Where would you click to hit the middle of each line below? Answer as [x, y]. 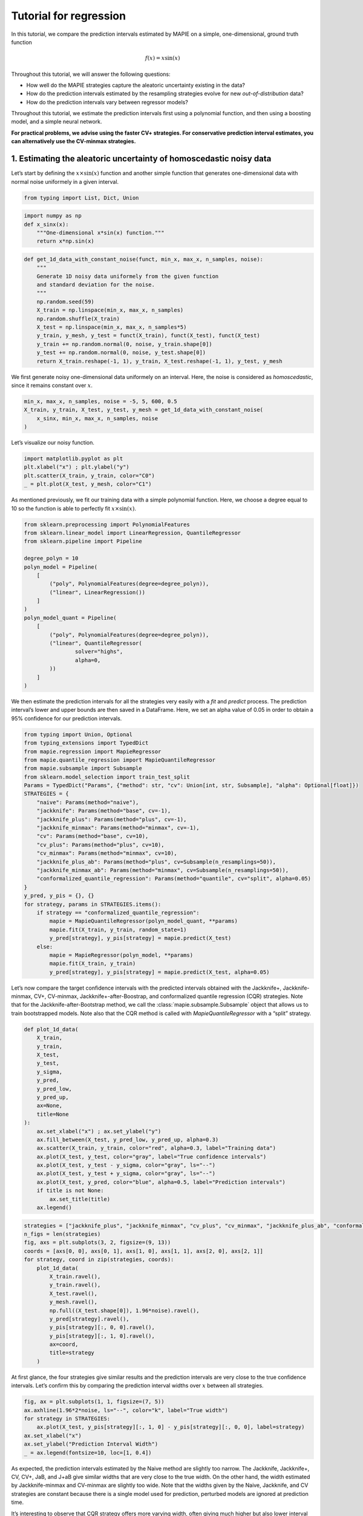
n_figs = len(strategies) [62, 1234]
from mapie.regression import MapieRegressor [93, 751]
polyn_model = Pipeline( [61, 567]
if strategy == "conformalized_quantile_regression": [118, 912]
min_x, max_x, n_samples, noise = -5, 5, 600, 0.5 [101, 401]
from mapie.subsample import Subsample [83, 768]
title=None [53, 1114]
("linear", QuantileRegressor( [96, 643]
